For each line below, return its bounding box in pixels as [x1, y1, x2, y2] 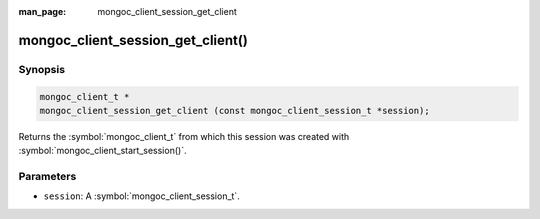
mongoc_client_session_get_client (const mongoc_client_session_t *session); [39, 105, 430, 116]
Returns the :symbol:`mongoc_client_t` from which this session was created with [18, 130, 350, 142]
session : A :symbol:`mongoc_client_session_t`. [43, 190, 240, 202]
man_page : [18, 6, 67, 17]
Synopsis [18, 62, 65, 76]
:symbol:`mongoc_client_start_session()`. [18, 145, 187, 157]
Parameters [18, 170, 77, 184]
